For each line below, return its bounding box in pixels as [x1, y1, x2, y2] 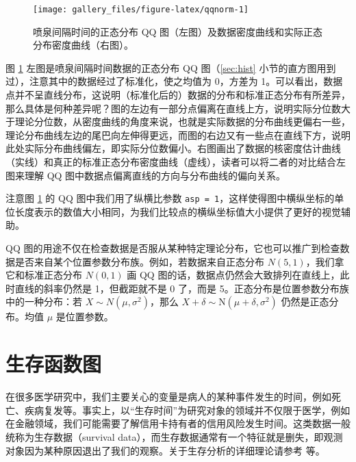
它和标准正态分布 [5, 268, 82, 282]
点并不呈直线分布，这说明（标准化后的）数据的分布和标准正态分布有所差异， [5, 88, 351, 102]
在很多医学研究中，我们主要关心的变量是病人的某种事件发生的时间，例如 [5, 389, 331, 404]
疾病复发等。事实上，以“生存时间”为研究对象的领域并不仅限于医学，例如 [24, 402, 351, 417]
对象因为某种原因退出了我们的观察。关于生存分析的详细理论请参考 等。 [5, 443, 325, 457]
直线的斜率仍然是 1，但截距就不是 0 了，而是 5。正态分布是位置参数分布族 [14, 281, 349, 295]
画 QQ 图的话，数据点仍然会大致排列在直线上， [127, 268, 340, 282]
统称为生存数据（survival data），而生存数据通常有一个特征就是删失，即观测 [5, 429, 343, 444]
